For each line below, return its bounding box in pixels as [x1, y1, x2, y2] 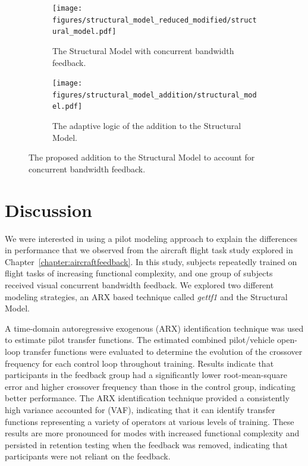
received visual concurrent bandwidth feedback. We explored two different [5, 279, 274, 291]
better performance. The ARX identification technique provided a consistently [5, 392, 290, 404]
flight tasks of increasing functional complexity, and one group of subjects [5, 267, 273, 279]
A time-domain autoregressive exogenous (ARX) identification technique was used [5, 322, 304, 334]
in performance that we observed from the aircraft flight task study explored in [5, 244, 293, 256]
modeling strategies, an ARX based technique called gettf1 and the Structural [5, 290, 288, 303]
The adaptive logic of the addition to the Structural [52, 119, 241, 132]
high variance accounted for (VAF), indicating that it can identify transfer [5, 403, 275, 415]
